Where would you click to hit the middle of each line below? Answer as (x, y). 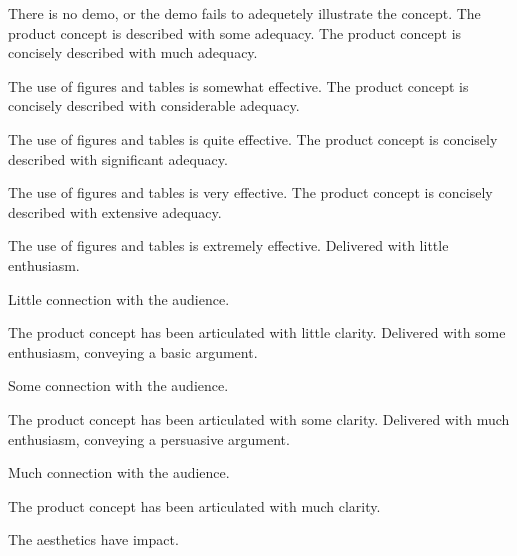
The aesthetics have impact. (93, 539)
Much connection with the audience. (119, 472)
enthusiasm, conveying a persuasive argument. (149, 438)
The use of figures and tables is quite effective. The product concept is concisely (253, 138)
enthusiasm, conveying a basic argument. (133, 351)
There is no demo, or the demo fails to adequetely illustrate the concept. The (244, 13)
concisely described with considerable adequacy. (154, 105)
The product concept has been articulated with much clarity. (194, 505)
